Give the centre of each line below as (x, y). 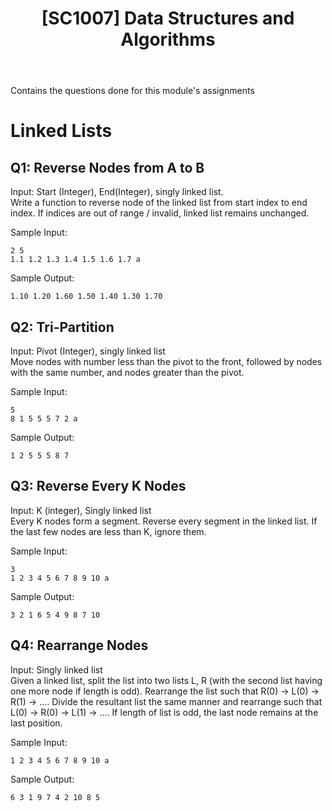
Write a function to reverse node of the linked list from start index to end (159, 203)
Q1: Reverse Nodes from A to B (107, 167)
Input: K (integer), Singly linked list (81, 510)
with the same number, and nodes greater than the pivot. (127, 372)
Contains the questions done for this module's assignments (132, 91)
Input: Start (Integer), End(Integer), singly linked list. (117, 192)
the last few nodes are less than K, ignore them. (108, 531)
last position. (36, 723)
